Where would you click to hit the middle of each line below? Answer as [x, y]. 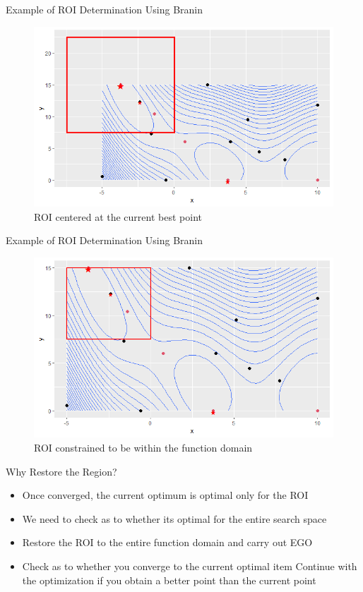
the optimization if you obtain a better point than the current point [169, 580]
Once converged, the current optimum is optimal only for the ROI [165, 495]
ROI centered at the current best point [118, 216]
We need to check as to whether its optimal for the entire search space [174, 518]
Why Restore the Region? [61, 471]
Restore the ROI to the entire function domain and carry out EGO [167, 542]
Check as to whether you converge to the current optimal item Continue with [190, 566]
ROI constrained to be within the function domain [143, 447]
